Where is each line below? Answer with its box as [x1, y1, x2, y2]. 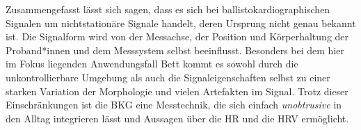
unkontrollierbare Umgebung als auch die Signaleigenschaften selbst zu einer [6, 70, 330, 84]
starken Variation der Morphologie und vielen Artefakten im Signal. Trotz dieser [6, 83, 348, 98]
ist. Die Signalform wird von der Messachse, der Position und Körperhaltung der [6, 29, 349, 44]
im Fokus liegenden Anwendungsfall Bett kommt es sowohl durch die [6, 56, 298, 71]
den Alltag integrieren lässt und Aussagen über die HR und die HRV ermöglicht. [6, 111, 349, 125]
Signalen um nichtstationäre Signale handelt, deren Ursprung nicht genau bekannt [6, 15, 356, 30]
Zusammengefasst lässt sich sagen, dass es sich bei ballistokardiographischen [6, 2, 330, 16]
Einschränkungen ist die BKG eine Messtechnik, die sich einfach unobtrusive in [6, 97, 342, 112]
